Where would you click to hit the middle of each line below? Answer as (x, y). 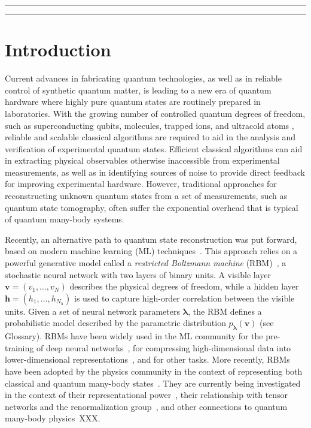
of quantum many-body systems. (65, 219)
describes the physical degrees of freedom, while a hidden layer (184, 286)
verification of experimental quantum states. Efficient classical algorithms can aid (154, 148)
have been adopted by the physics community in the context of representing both (154, 371)
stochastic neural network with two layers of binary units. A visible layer (138, 274)
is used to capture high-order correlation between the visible (185, 298)
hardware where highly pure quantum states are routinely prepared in (133, 102)
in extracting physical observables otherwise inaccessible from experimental (142, 160)
